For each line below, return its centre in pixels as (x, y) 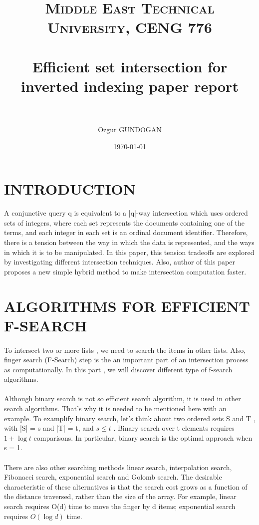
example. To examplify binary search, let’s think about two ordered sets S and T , (130, 418)
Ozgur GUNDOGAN (130, 130)
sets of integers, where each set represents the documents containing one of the (125, 222)
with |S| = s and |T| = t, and (49, 428)
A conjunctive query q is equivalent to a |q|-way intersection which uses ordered (126, 213)
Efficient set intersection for (130, 66)
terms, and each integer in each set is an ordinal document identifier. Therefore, (126, 232)
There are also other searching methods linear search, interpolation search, (118, 467)
